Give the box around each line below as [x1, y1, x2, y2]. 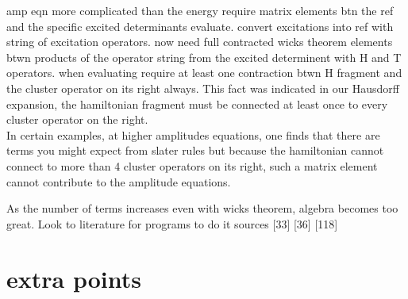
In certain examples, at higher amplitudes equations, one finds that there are [6, 126, 380, 143]
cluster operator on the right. [6, 111, 148, 128]
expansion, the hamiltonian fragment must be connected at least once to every [6, 95, 388, 112]
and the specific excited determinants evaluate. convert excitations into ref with [6, 17, 394, 34]
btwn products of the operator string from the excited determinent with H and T [6, 48, 402, 65]
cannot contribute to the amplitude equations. [6, 173, 231, 190]
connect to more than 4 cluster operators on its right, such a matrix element [6, 157, 378, 174]
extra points [6, 262, 141, 294]
